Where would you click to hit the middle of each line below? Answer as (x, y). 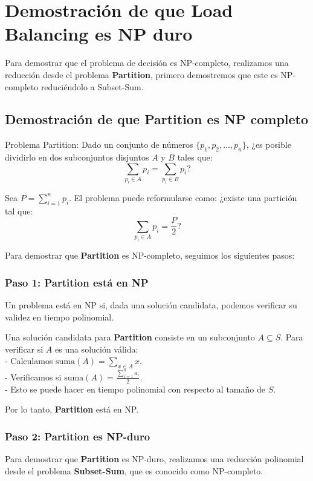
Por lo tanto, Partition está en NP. (72, 409)
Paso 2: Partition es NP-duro (78, 436)
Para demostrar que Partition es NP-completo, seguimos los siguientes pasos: (150, 255)
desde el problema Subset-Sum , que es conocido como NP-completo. (134, 470)
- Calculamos (29, 361)
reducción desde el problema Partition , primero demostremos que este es (141, 74)
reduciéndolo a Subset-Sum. (92, 86)
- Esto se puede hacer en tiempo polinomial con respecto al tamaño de (135, 389)
